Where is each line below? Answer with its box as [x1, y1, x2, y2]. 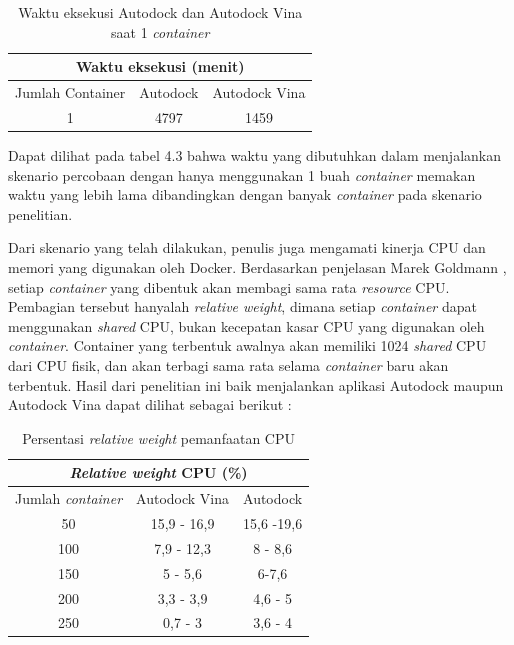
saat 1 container [111, 21, 210, 42]
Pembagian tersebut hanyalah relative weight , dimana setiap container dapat [8, 296, 477, 317]
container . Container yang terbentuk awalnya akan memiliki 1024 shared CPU [8, 335, 487, 356]
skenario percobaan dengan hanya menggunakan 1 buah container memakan [8, 164, 476, 185]
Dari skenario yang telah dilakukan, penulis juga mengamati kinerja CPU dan [8, 237, 486, 258]
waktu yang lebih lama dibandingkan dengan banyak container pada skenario [8, 184, 482, 205]
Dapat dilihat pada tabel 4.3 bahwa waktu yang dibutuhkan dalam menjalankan [8, 144, 502, 165]
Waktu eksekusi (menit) [76, 56, 245, 77]
